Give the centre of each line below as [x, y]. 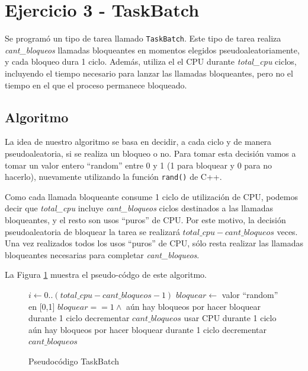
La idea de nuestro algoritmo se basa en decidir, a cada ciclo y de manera [138, 142]
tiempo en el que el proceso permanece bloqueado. [96, 85]
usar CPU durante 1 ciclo [230, 318]
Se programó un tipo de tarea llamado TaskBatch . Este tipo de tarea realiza [143, 38]
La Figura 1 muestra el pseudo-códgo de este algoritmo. [106, 275]
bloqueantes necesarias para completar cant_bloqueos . [102, 254]
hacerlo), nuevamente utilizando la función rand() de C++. [113, 177]
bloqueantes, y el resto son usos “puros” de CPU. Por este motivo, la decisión [145, 219]
